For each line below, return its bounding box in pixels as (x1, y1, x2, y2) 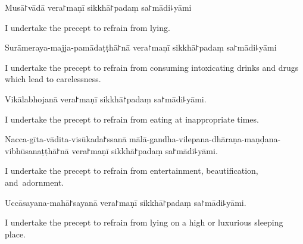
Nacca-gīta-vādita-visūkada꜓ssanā (5, 133, 127, 145)
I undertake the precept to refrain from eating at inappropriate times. (5, 112, 259, 125)
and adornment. (5, 176, 64, 188)
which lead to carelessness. (5, 73, 101, 85)
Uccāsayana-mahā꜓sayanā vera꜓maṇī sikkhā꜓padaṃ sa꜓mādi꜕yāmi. (5, 196, 246, 208)
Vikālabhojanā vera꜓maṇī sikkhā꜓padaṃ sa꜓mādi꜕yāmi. (5, 92, 207, 105)
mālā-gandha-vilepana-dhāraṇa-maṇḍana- (129, 133, 281, 145)
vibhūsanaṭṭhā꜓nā (5, 144, 69, 157)
